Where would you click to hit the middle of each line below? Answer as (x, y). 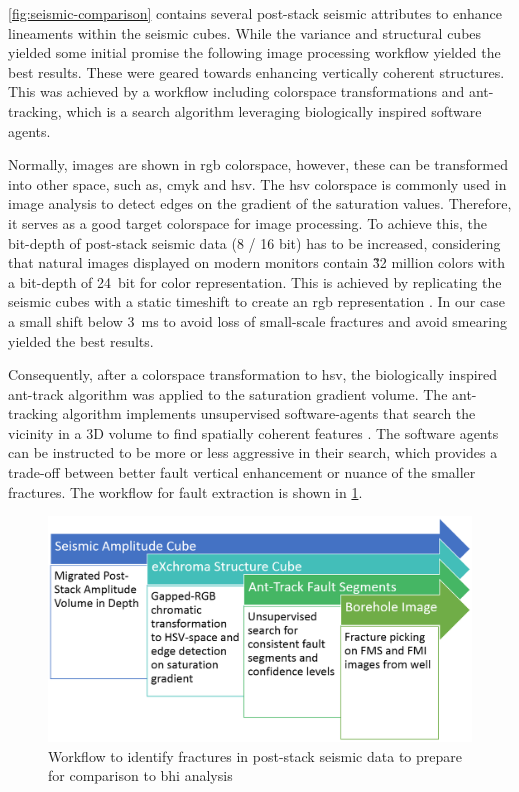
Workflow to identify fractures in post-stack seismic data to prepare (255, 755)
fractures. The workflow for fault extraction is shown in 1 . (185, 491)
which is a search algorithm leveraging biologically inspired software (274, 110)
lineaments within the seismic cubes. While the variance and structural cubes (245, 32)
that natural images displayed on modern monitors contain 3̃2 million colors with (257, 262)
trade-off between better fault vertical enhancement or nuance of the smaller (242, 472)
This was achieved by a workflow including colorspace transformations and (236, 91)
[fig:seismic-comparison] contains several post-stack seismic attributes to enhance (255, 13)
